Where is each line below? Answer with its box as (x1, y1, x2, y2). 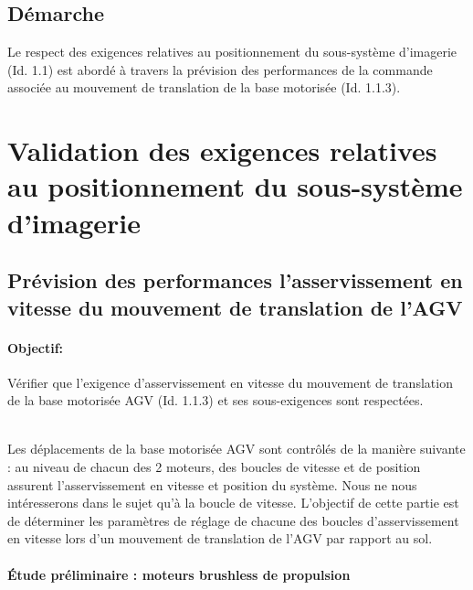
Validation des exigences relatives (7, 132, 437, 169)
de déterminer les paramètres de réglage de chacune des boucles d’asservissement (7, 510, 459, 530)
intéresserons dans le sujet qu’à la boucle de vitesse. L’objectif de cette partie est (7, 493, 459, 512)
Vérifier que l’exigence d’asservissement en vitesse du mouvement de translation (7, 372, 453, 392)
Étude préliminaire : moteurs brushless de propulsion (7, 564, 351, 584)
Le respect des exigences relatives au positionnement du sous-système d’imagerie (7, 42, 457, 61)
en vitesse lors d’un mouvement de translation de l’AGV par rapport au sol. (7, 529, 433, 548)
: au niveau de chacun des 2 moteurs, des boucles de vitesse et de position (7, 457, 421, 477)
